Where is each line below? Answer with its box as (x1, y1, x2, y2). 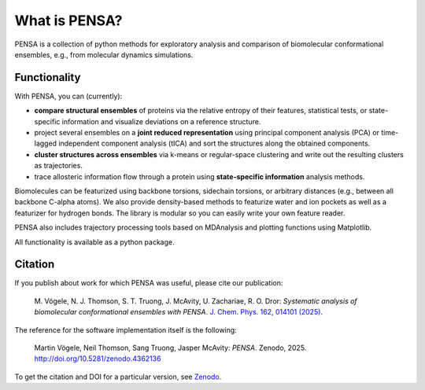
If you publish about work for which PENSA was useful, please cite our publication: (14, 278, 283, 288)
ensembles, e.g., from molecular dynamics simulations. (14, 50, 194, 59)
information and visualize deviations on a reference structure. (61, 116, 261, 126)
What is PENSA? (14, 12, 123, 29)
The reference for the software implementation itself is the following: (14, 325, 238, 334)
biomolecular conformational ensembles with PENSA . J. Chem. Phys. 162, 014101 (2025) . (34, 307, 323, 317)
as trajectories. (34, 161, 83, 171)
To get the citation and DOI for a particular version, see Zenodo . (14, 372, 222, 381)
